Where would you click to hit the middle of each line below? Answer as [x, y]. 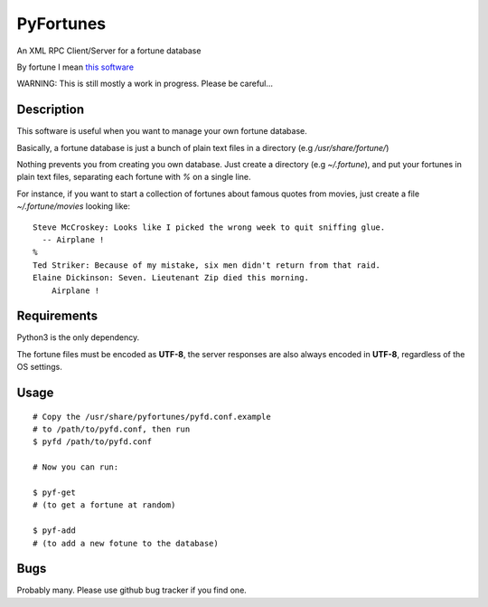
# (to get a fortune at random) [104, 505]
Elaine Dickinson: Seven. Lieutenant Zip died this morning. [171, 278]
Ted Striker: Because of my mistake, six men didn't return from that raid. [207, 265]
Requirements [57, 316]
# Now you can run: [76, 467]
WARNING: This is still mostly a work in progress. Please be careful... [145, 84]
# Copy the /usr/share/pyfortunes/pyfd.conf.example [152, 417]
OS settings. [40, 367]
